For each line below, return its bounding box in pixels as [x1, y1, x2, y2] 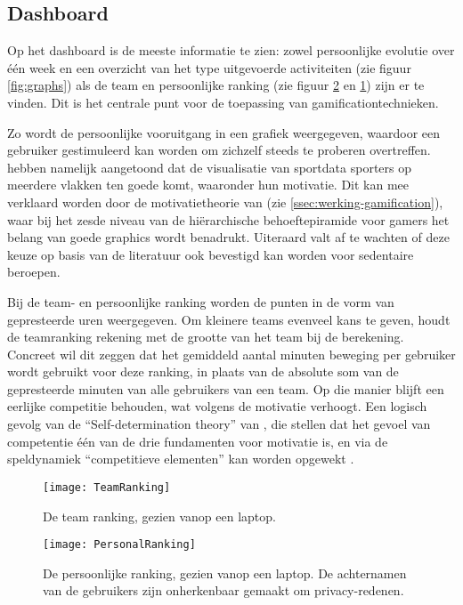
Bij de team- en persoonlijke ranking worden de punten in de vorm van [7, 292, 394, 311]
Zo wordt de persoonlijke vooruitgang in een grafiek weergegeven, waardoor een [7, 123, 441, 141]
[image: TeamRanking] [43, 480, 171, 494]
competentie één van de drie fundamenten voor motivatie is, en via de [7, 432, 388, 450]
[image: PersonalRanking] [43, 538, 196, 552]
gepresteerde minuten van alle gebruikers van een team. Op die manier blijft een [7, 379, 444, 398]
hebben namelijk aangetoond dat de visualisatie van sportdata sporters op [7, 157, 411, 176]
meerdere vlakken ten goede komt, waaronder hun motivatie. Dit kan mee [7, 175, 410, 194]
